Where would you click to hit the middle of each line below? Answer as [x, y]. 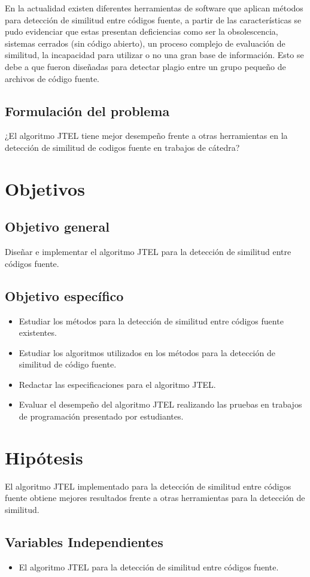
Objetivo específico [64, 295]
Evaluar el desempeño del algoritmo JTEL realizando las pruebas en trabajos [160, 404]
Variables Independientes [84, 541]
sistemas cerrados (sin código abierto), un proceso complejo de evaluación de [145, 43]
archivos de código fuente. [52, 78]
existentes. [38, 332]
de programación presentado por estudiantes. [101, 416]
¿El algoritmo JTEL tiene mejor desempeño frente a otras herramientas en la [146, 136]
